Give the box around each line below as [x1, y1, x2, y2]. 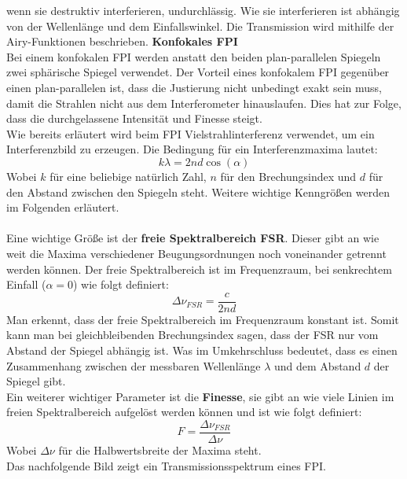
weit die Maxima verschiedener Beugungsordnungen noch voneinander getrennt [6, 245, 387, 261]
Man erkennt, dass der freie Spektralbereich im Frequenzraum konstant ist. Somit [6, 311, 399, 327]
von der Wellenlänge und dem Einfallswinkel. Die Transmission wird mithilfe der [6, 17, 394, 34]
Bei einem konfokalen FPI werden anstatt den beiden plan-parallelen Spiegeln [6, 48, 381, 64]
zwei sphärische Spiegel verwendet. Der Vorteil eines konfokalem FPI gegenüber [6, 64, 390, 80]
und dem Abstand [274, 357, 361, 374]
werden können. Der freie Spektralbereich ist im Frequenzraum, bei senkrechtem [6, 260, 392, 277]
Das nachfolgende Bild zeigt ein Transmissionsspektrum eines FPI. [6, 457, 326, 473]
